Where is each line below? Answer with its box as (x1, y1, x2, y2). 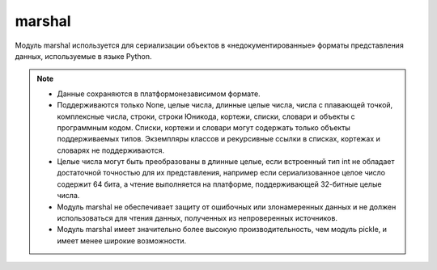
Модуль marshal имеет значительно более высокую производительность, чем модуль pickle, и (57, 225, 388, 234)
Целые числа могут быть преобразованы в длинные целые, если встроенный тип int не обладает (57, 157, 396, 167)
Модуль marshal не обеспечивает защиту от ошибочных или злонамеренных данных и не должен (57, 202, 397, 212)
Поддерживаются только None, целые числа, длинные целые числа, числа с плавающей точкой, (57, 100, 393, 110)
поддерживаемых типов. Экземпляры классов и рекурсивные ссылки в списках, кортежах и (57, 134, 380, 144)
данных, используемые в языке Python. (15, 51, 153, 61)
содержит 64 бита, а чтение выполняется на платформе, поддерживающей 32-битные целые (57, 179, 382, 189)
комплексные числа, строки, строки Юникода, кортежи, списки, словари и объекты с (57, 112, 355, 121)
